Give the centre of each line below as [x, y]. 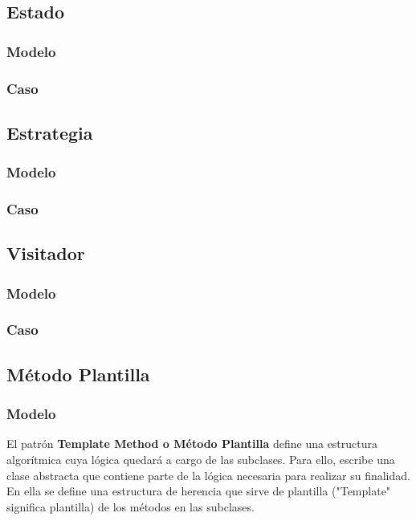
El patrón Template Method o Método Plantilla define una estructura [192, 444]
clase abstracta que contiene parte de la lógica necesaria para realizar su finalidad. [208, 475]
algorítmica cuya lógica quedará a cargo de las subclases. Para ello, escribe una [201, 459]
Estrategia [50, 132]
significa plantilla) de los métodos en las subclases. [131, 506]
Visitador [46, 253]
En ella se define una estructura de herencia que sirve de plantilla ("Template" [199, 491]
